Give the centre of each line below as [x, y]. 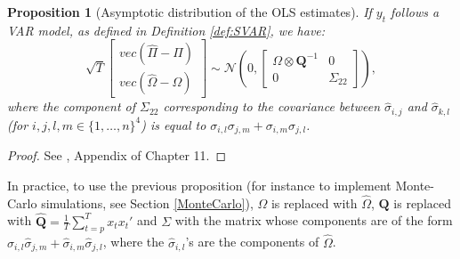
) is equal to [174, 124]
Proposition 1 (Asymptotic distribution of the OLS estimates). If [190, 12]
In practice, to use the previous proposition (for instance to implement [199, 185]
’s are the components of [252, 242]
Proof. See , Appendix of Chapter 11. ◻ [117, 155]
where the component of [72, 106]
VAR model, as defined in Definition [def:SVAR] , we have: [166, 30]
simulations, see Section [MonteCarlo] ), [147, 202]
